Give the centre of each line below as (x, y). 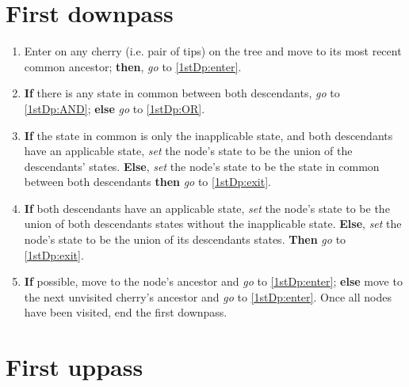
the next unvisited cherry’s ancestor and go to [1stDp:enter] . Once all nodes (208, 296)
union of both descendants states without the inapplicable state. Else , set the (213, 224)
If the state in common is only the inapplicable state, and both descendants (208, 135)
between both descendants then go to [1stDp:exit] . (148, 182)
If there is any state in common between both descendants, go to (182, 93)
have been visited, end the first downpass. (126, 312)
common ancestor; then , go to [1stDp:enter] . (133, 66)
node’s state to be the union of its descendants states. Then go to (185, 239)
